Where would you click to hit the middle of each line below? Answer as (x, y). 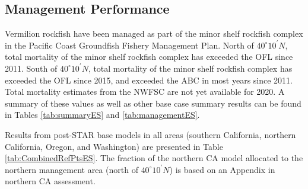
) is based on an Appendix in (222, 169)
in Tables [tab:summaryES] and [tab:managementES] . (102, 115)
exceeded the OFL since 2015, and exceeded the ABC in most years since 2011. (149, 80)
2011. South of (31, 68)
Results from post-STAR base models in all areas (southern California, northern (150, 134)
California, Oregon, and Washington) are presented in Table (114, 146)
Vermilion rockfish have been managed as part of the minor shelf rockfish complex (154, 33)
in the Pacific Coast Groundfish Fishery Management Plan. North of (129, 45)
